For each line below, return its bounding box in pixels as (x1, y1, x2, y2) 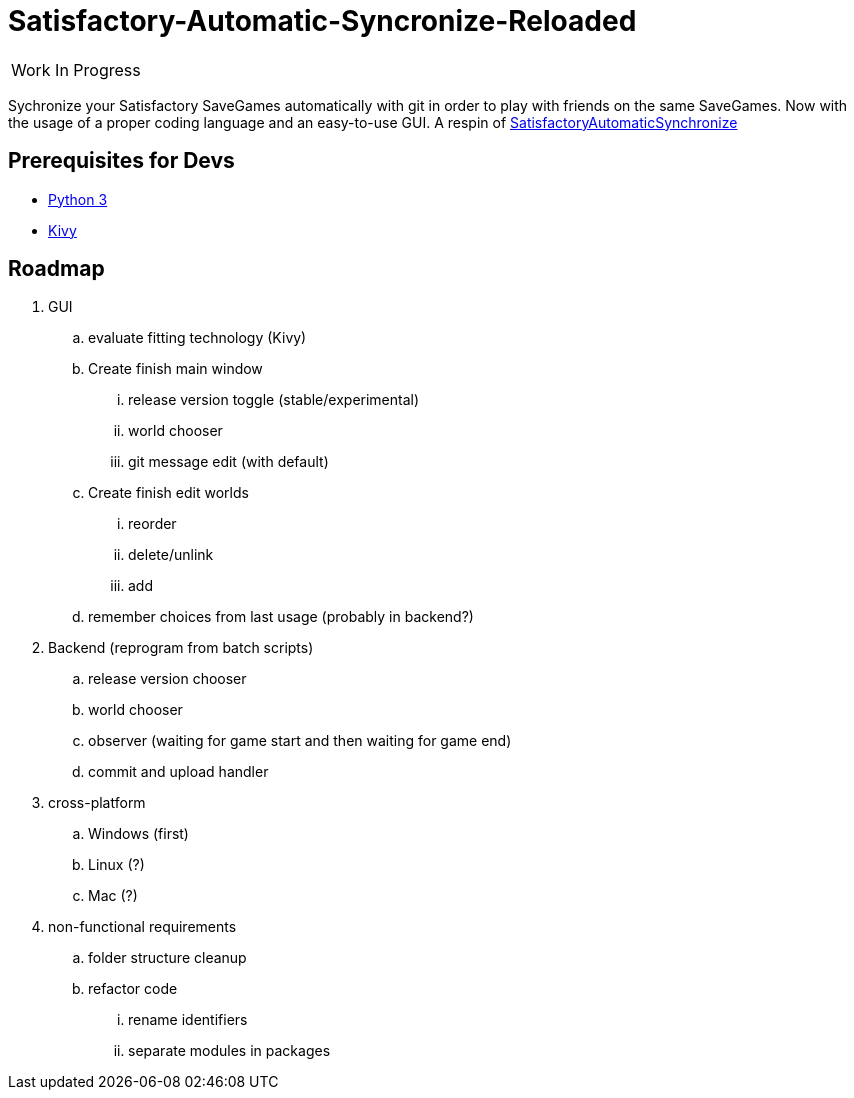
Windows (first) (88, 825, 189, 843)
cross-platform (48, 794, 146, 812)
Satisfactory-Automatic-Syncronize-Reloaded (8, 4, 637, 38)
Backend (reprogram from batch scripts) (48, 639, 314, 657)
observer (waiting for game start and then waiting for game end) (88, 732, 512, 750)
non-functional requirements (48, 918, 237, 936)
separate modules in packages (128, 1042, 331, 1060)
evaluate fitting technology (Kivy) (88, 329, 307, 347)
